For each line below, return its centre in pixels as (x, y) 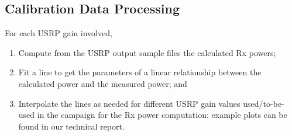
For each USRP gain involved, (59, 33)
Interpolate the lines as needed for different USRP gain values (129, 103)
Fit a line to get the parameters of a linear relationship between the (140, 72)
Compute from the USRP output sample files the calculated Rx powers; (147, 52)
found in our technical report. (71, 126)
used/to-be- (264, 103)
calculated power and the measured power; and (103, 83)
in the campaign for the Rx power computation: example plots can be (162, 115)
